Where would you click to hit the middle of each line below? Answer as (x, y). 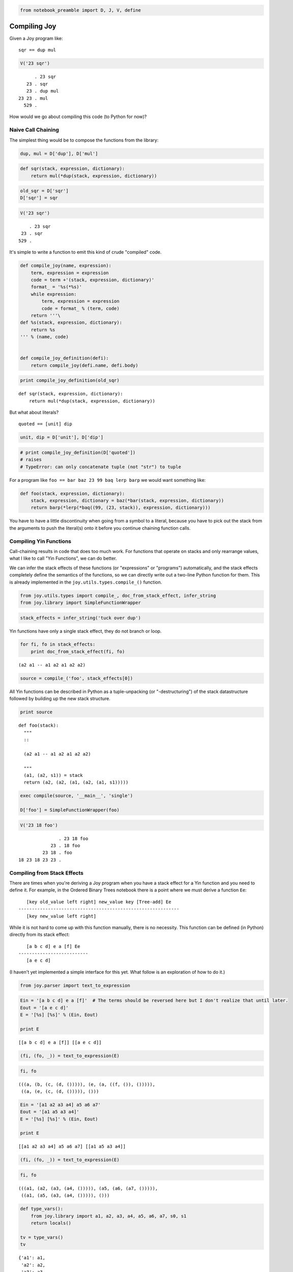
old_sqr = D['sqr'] (44, 191)
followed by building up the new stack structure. (60, 699)
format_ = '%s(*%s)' (56, 287)
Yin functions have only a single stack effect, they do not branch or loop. (85, 631)
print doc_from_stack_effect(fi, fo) (78, 652)
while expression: (54, 294)
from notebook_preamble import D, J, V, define (80, 10)
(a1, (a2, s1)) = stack (53, 775)
